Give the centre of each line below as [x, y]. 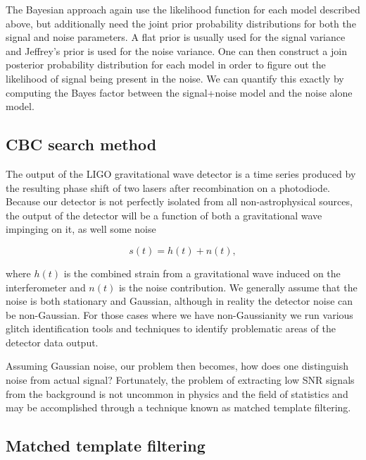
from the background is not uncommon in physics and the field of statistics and [177, 393]
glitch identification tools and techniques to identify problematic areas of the [171, 328]
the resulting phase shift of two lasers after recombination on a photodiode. [168, 187]
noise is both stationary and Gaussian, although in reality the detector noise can [179, 301]
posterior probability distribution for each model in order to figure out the [166, 65]
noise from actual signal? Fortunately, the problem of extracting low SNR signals [180, 380]
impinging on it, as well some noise [81, 229]
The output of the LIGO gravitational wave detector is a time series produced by [181, 173]
